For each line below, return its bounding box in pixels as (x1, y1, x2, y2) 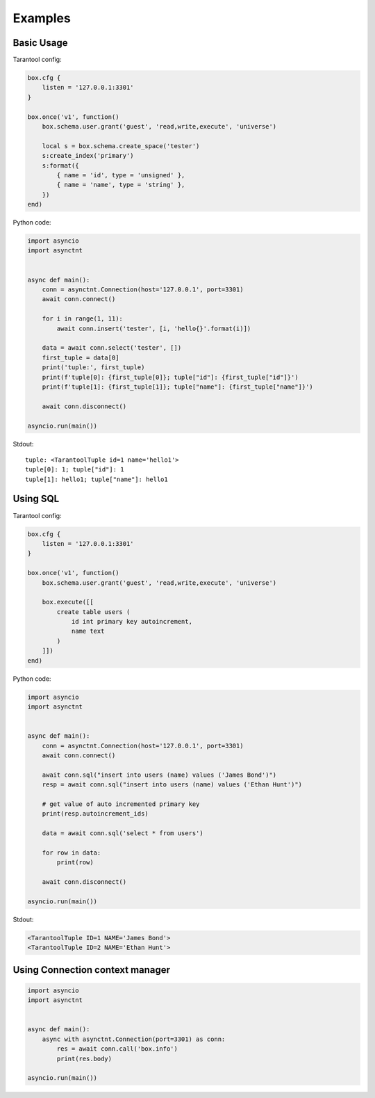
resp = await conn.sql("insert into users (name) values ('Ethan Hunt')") (42, 781, 302, 789)
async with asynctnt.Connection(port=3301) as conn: (42, 1035, 226, 1043)
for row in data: (42, 848, 101, 857)
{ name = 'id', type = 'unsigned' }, (56, 171, 185, 179)
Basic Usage (12, 37, 68, 49)
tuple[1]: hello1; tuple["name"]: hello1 (25, 475, 168, 483)
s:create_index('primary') (42, 152, 135, 160)
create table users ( (56, 608, 131, 615)
